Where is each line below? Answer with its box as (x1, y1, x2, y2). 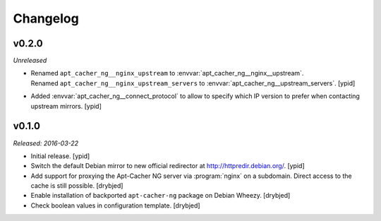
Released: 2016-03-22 (13, 138, 79, 148)
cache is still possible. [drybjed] (30, 181, 123, 190)
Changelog (13, 11, 79, 26)
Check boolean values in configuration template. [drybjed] (30, 201, 200, 210)
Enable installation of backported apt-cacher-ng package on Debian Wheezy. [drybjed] (30, 191, 291, 200)
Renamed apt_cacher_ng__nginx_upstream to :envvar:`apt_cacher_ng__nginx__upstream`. (30, 69, 304, 78)
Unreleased (13, 56, 47, 65)
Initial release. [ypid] (30, 152, 90, 160)
